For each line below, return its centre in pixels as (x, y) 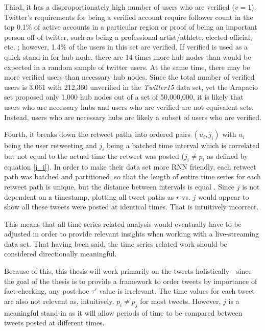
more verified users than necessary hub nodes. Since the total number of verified (129, 77)
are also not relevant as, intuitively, (59, 301)
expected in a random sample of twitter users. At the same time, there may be (127, 67)
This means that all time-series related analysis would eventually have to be (123, 223)
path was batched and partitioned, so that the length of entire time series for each (132, 176)
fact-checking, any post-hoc (47, 291)
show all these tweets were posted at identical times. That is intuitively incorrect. (131, 207)
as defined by (227, 156)
